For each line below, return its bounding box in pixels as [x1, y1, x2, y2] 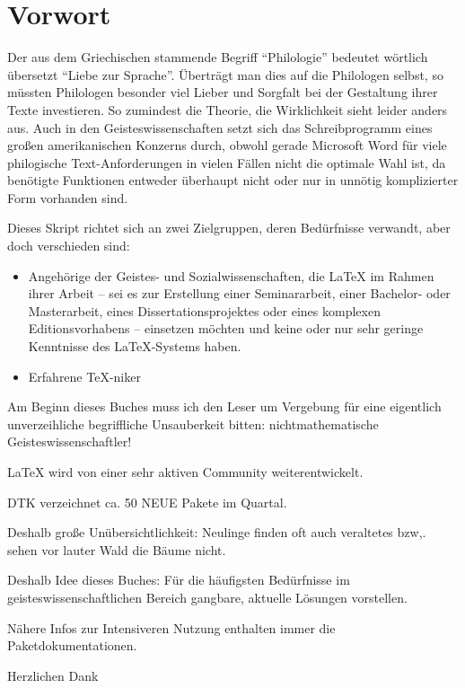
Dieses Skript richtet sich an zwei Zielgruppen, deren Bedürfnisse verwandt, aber [7, 218, 451, 237]
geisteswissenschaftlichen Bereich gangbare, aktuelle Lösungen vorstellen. [7, 587, 408, 606]
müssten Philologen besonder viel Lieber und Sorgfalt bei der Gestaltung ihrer [7, 83, 438, 101]
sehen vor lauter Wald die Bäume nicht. [7, 540, 226, 559]
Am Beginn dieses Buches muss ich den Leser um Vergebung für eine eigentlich [7, 397, 442, 416]
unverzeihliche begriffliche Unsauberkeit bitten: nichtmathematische [7, 414, 379, 433]
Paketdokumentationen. [7, 636, 137, 655]
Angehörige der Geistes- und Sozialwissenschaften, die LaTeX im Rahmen [28, 266, 434, 285]
